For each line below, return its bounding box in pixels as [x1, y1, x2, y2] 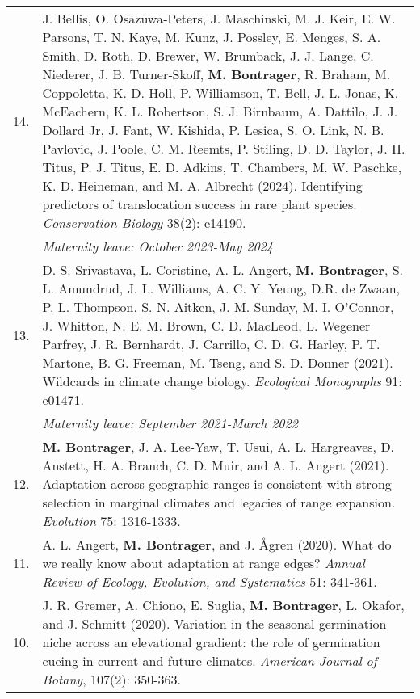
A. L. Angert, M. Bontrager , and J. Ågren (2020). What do [42, 535, 392, 554]
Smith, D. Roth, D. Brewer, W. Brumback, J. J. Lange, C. [42, 46, 374, 65]
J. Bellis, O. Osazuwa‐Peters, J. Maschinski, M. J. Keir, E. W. [42, 9, 396, 27]
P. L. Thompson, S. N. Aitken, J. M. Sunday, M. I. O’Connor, [42, 297, 394, 316]
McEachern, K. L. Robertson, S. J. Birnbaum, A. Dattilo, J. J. [42, 102, 398, 120]
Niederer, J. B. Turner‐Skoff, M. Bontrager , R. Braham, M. [42, 65, 391, 83]
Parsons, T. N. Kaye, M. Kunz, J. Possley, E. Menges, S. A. [42, 27, 381, 46]
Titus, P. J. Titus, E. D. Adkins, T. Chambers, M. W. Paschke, [42, 158, 402, 176]
